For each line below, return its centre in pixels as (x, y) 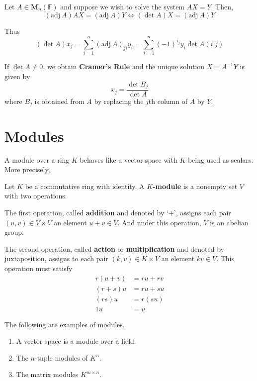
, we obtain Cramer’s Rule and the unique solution (124, 66)
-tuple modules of (61, 357)
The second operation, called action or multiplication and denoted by (114, 248)
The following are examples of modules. (65, 324)
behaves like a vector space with (128, 159)
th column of (168, 101)
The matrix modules (47, 374)
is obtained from (59, 101)
